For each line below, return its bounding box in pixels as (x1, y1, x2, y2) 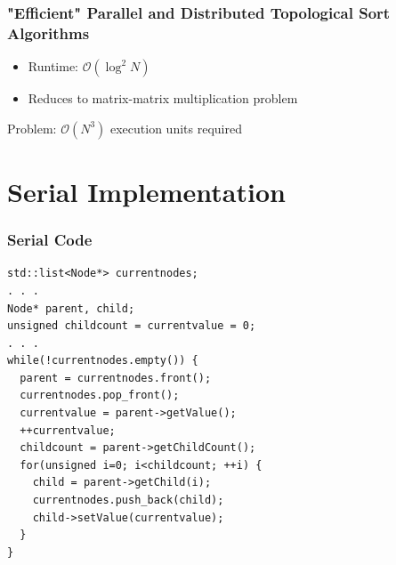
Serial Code (7, 229, 93, 251)
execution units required (110, 118, 242, 137)
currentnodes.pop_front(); (20, 389, 180, 402)
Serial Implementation (7, 173, 286, 209)
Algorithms (7, 21, 90, 44)
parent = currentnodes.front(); (20, 371, 212, 384)
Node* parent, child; (7, 302, 135, 315)
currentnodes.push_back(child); (32, 494, 224, 507)
